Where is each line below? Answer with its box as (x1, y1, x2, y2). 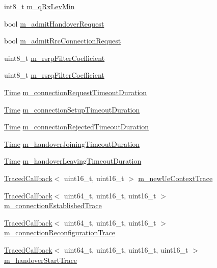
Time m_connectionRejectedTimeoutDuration (4, 121, 149, 132)
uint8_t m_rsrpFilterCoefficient (4, 52, 105, 63)
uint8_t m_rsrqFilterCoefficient (4, 70, 104, 80)
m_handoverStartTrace (4, 254, 77, 265)
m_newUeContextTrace (138, 172, 213, 183)
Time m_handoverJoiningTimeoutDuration (4, 138, 140, 149)
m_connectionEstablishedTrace (4, 200, 102, 211)
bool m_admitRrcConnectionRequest (4, 35, 121, 46)
